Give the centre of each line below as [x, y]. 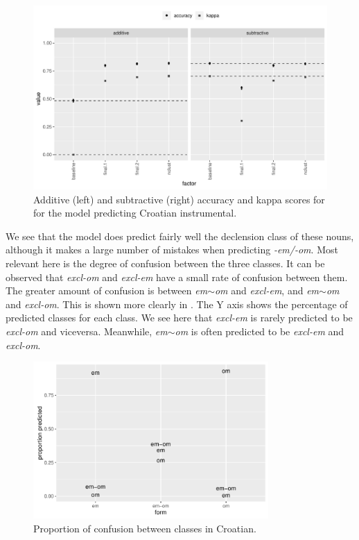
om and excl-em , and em [267, 290]
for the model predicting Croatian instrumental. [135, 213]
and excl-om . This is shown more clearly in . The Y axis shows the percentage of [177, 304]
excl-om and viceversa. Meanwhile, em [87, 331]
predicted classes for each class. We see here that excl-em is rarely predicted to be [179, 318]
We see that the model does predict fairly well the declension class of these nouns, [180, 236]
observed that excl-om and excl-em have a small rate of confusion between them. [177, 277]
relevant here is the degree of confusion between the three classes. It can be [165, 263]
